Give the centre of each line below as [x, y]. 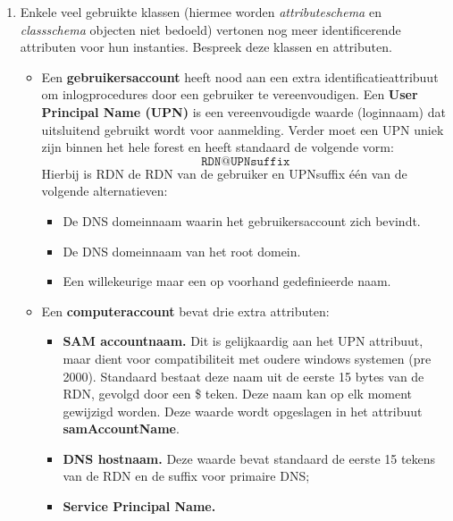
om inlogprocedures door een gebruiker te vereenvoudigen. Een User [230, 94]
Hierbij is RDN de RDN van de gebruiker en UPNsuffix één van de [224, 173]
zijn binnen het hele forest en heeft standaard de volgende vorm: [218, 147]
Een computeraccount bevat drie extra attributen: [185, 311]
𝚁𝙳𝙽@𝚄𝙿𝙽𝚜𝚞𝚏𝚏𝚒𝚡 [246, 161]
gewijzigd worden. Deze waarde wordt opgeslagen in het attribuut [243, 411]
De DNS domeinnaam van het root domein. [182, 251]
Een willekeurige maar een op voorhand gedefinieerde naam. [227, 281]
